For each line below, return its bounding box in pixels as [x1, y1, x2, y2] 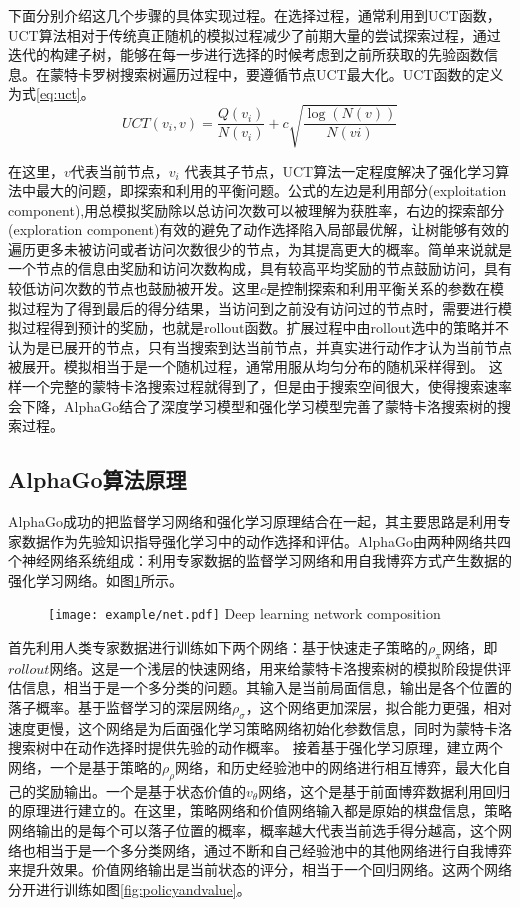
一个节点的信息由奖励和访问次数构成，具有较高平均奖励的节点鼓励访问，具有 [8, 258, 512, 279]
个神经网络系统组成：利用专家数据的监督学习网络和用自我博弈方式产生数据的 [8, 550, 512, 571]
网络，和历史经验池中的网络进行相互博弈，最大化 [175, 757, 498, 778]
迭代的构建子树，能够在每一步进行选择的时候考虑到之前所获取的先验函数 [8, 44, 484, 65]
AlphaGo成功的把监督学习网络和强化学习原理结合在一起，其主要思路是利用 [8, 511, 497, 532]
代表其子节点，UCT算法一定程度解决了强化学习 [184, 160, 496, 181]
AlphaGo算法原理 [8, 464, 187, 495]
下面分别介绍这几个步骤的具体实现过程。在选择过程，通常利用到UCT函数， [8, 5, 501, 25]
